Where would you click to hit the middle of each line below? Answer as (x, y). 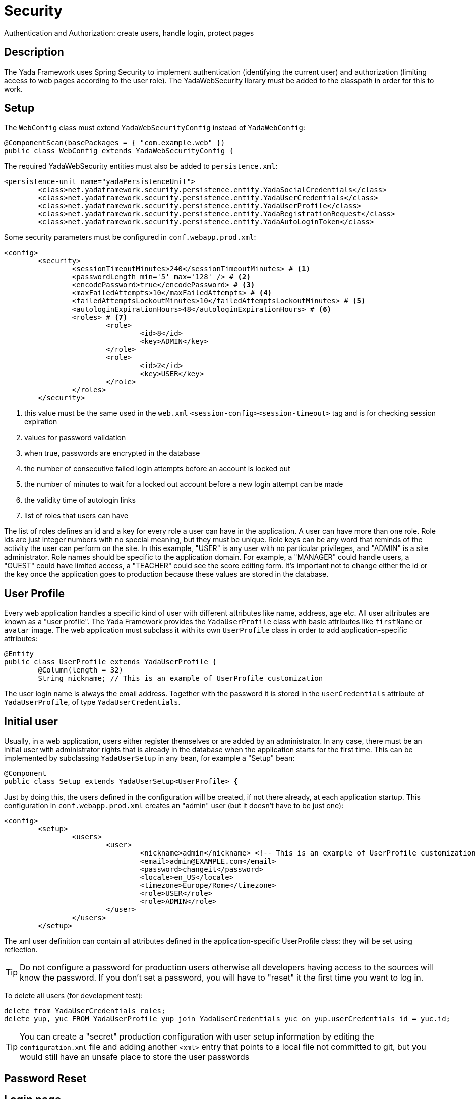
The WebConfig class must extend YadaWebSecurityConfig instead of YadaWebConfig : (155, 128)
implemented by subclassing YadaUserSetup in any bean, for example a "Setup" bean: (150, 758)
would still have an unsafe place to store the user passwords (135, 1057)
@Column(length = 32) (81, 670)
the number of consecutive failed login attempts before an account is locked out (157, 469)
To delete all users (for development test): (74, 996)
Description (34, 52)
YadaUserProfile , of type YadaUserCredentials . (92, 702)
